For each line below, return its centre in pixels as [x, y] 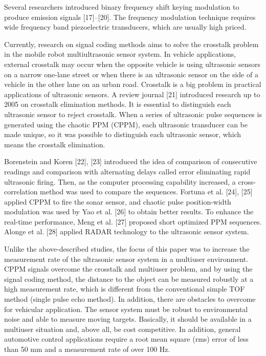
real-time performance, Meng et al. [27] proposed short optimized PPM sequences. [133, 221]
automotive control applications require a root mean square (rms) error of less [126, 339]
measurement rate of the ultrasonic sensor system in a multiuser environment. [126, 259]
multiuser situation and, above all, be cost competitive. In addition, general [123, 329]
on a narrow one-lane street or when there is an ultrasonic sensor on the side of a [131, 74]
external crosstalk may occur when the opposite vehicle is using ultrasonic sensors [132, 64]
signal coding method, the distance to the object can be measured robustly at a [129, 279]
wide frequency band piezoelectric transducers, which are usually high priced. [125, 27]
